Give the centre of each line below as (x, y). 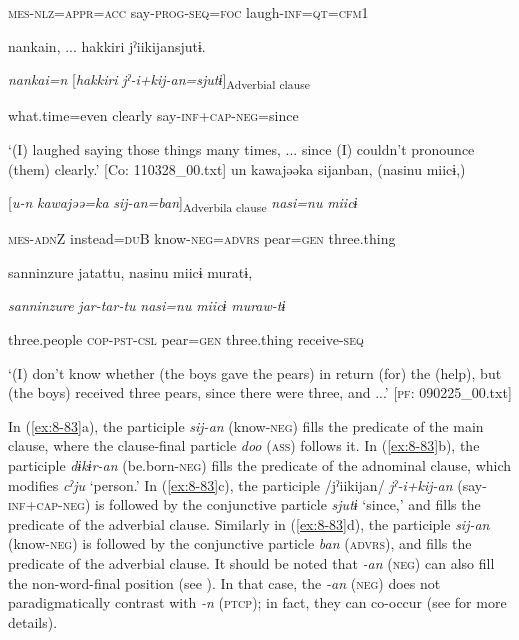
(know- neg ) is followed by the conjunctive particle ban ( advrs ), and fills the (240, 543)
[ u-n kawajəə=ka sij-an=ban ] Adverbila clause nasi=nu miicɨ (183, 203)
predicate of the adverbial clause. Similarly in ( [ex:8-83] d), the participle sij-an (249, 523)
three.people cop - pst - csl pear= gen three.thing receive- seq (186, 339)
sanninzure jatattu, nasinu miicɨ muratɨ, (130, 271)
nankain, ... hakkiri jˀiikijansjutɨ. (107, 45)
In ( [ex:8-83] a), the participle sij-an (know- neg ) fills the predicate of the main (246, 425)
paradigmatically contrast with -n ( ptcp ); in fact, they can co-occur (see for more (257, 602)
